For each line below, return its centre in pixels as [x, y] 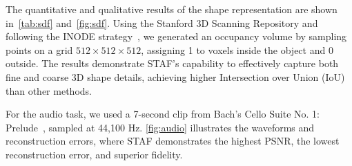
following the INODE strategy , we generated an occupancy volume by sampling [176, 36]
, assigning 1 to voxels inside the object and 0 [237, 49]
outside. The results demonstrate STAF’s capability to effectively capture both [172, 63]
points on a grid [39, 49]
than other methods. [49, 90]
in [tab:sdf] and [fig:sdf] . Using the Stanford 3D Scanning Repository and [162, 22]
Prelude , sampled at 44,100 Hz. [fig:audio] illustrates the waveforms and [160, 127]
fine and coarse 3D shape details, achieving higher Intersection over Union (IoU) [175, 76]
